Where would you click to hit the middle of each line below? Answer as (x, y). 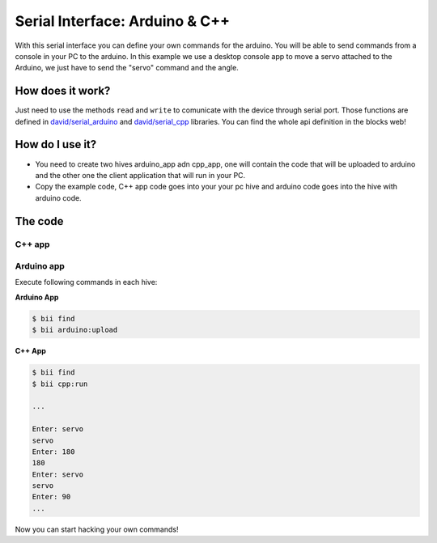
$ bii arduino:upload (75, 330)
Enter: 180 (53, 452)
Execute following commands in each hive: (86, 282)
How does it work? (63, 91)
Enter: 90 (51, 497)
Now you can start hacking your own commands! (97, 529)
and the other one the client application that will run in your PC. (140, 175)
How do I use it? (56, 144)
